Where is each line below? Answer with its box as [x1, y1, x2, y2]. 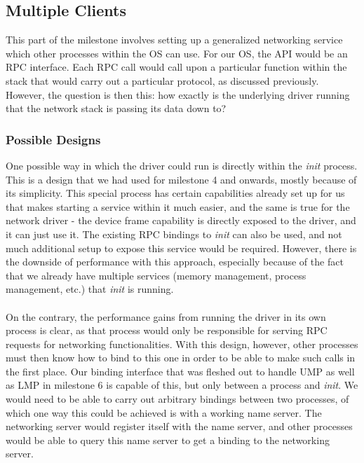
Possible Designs [6, 130, 101, 148]
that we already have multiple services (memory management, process [6, 268, 306, 282]
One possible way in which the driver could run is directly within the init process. [6, 158, 358, 172]
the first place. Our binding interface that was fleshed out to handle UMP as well [6, 364, 355, 378]
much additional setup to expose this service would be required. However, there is [6, 240, 357, 255]
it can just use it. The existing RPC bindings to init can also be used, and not [6, 226, 342, 241]
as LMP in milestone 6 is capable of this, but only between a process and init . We [6, 378, 358, 392]
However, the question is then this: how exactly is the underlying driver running [6, 87, 350, 102]
